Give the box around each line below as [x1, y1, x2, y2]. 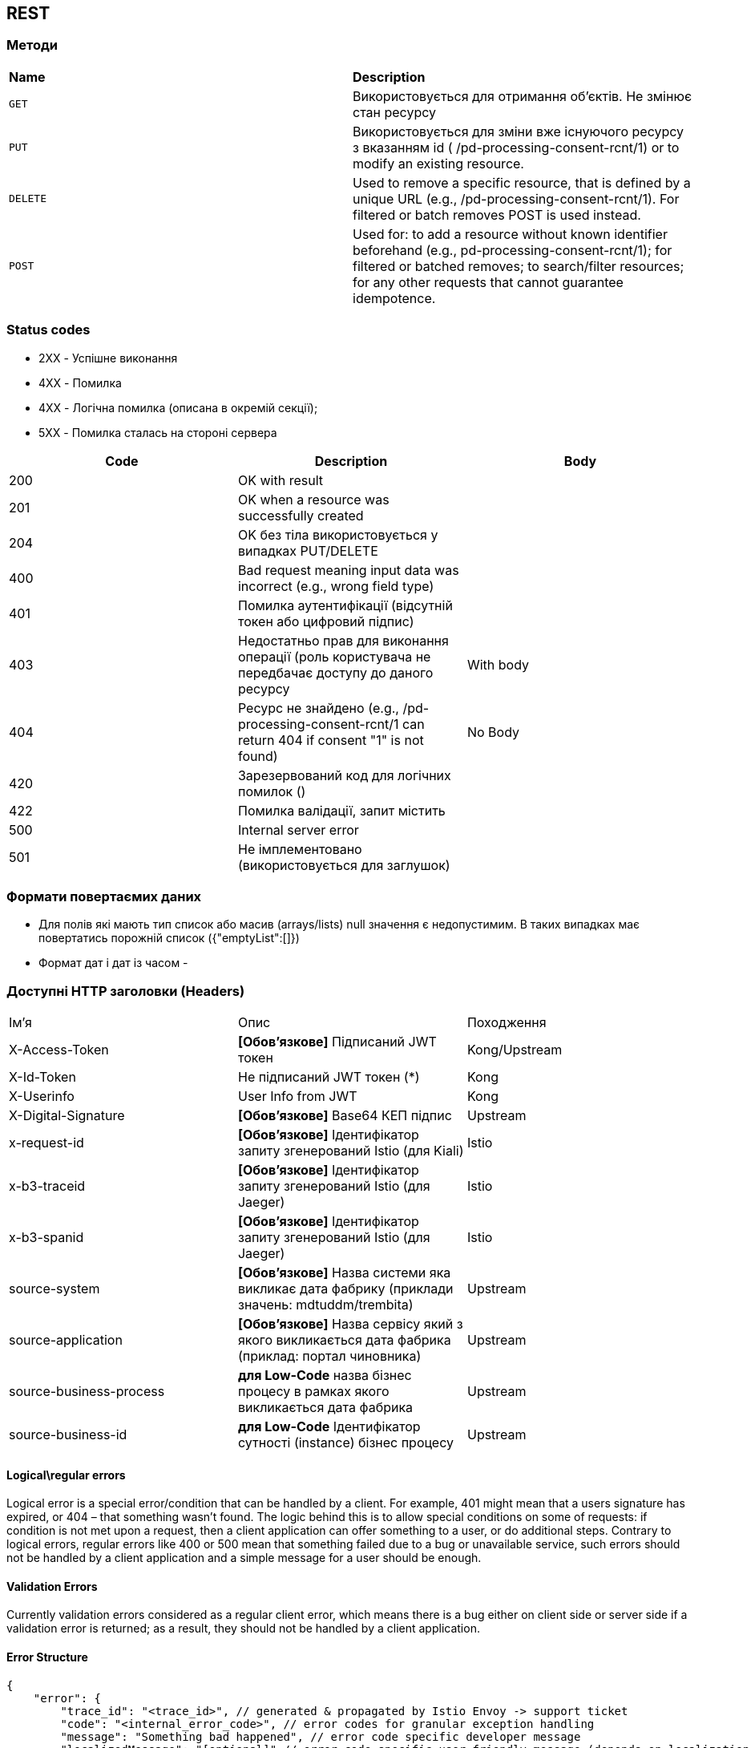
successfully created [237, 507, 364, 524]
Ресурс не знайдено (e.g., [237, 699, 399, 716]
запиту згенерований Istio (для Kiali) [237, 1143, 464, 1159]
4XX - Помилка [38, 375, 122, 390]
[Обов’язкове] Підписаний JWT [237, 1034, 437, 1050]
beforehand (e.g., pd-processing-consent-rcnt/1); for [353, 241, 672, 258]
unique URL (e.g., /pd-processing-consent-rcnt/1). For [353, 190, 680, 207]
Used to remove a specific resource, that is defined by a [353, 174, 691, 191]
